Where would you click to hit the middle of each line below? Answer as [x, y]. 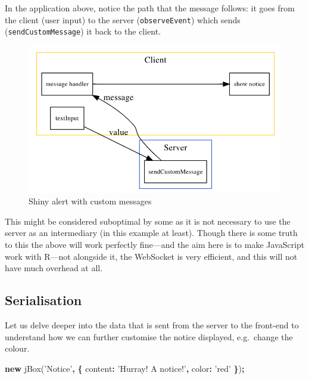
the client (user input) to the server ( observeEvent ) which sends [123, 19]
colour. [17, 348]
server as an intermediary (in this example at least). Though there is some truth [151, 233]
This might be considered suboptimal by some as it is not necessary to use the [148, 221]
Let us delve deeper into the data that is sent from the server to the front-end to [152, 324]
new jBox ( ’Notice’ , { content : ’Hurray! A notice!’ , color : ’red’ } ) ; [125, 368]
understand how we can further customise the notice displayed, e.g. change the [149, 336]
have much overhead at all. [54, 268]
